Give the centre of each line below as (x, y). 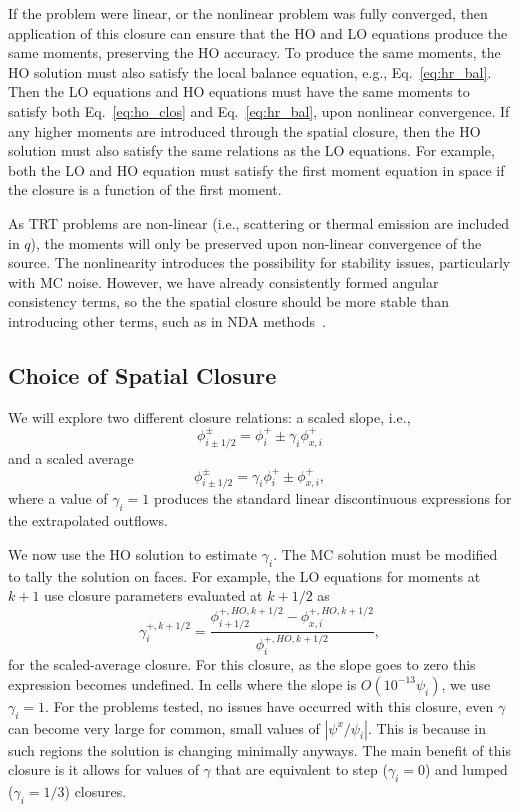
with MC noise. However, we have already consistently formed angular (223, 281)
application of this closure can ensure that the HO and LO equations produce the (258, 32)
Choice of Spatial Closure (142, 374)
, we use (466, 683)
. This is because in (427, 727)
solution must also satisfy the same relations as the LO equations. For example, (251, 150)
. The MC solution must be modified (385, 553)
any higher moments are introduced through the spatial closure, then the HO (244, 130)
